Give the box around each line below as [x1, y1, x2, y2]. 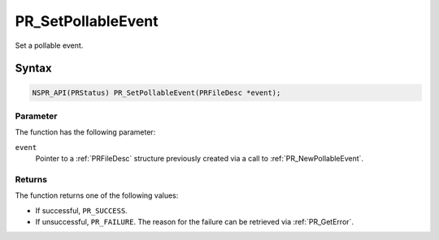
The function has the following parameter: [15, 127, 156, 137]
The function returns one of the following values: [15, 191, 179, 200]
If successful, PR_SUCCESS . [35, 205, 128, 215]
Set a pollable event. [15, 41, 84, 50]
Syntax [15, 62, 52, 75]
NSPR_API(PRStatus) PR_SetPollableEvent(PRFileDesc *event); [32, 88, 281, 97]
